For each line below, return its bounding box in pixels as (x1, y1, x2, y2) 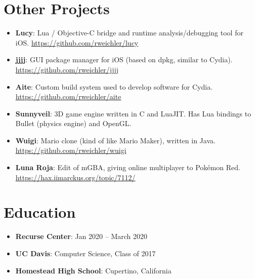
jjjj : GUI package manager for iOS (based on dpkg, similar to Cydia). (15, 54, 233, 65)
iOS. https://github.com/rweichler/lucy (15, 37, 139, 48)
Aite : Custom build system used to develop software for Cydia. (15, 81, 213, 92)
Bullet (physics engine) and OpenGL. (15, 118, 132, 129)
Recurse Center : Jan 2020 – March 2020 (15, 231, 147, 242)
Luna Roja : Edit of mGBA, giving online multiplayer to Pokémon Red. (15, 162, 240, 173)
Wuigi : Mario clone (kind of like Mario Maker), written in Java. (15, 135, 216, 145)
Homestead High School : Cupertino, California (15, 265, 172, 275)
